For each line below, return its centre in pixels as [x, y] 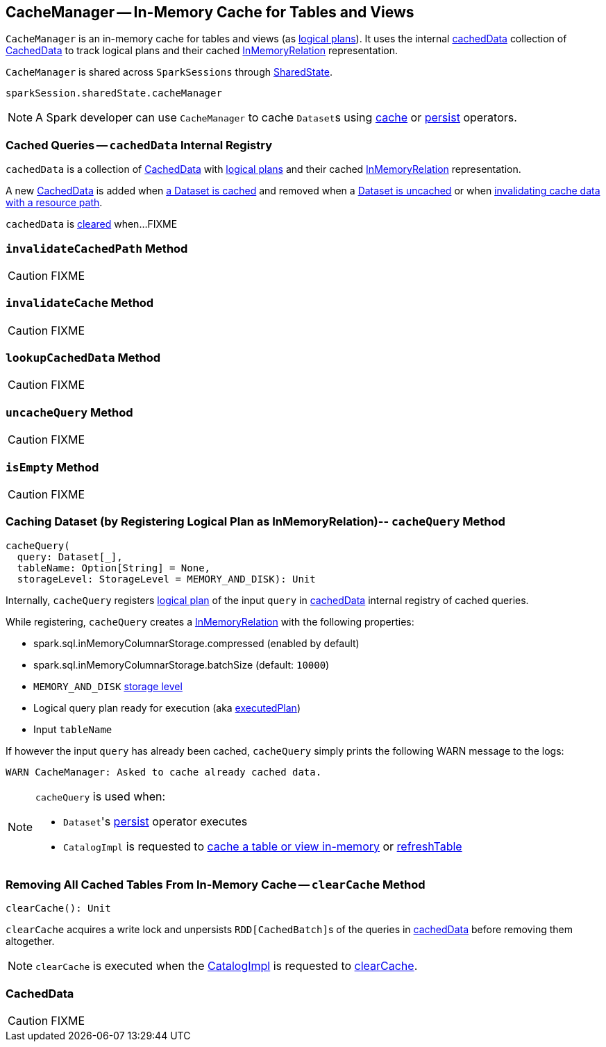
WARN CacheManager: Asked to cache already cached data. [164, 772]
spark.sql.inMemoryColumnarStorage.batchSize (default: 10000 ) [182, 664]
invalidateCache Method [80, 303]
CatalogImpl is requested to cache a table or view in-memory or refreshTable [263, 846]
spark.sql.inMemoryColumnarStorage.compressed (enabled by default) [196, 643]
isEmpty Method [52, 467]
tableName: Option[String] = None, [114, 568]
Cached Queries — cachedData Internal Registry [139, 145]
